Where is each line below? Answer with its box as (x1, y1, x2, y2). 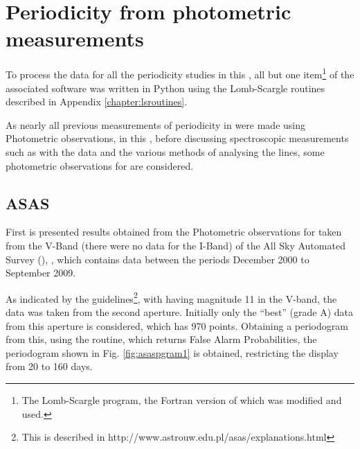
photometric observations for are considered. (6, 158, 194, 173)
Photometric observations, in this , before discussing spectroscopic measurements (6, 131, 349, 146)
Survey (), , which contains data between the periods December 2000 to (6, 252, 309, 266)
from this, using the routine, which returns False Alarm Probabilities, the (6, 332, 317, 346)
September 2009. (6, 265, 76, 280)
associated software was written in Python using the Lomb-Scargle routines (6, 80, 325, 95)
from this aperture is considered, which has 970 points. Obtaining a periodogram (6, 318, 348, 333)
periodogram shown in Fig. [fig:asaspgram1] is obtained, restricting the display (6, 345, 339, 360)
